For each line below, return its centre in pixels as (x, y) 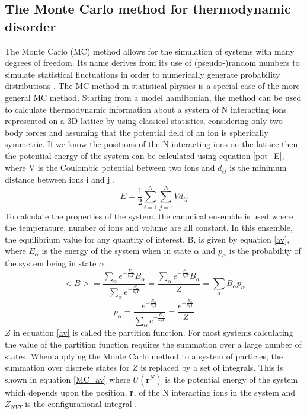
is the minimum (258, 167)
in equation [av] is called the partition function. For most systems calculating (153, 332)
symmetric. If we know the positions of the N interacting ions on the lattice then (151, 144)
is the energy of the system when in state (116, 251)
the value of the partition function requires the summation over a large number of (153, 344)
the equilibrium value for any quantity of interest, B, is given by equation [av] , (147, 239)
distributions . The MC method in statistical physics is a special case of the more (152, 86)
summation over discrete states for (67, 367)
